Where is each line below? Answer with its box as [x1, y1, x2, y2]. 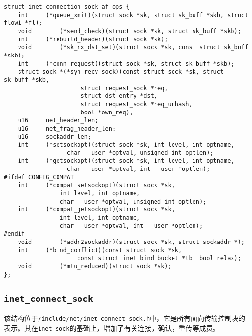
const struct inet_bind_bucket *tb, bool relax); [77, 255, 241, 262]
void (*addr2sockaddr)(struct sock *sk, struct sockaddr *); [18, 239, 245, 246]
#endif [4, 230, 25, 238]
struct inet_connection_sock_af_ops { [4, 3, 130, 10]
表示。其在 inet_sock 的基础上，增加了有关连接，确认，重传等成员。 [4, 322, 220, 333]
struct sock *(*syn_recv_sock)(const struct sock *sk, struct [18, 68, 224, 75]
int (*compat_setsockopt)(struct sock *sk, [18, 182, 175, 189]
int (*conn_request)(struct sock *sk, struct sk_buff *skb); [18, 60, 234, 67]
